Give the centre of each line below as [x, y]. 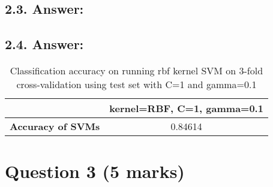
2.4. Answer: [44, 44]
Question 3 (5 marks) [95, 171]
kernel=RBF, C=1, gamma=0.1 [186, 108]
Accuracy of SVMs [55, 126]
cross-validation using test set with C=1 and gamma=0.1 [136, 84]
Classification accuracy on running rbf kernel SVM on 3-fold [136, 70]
